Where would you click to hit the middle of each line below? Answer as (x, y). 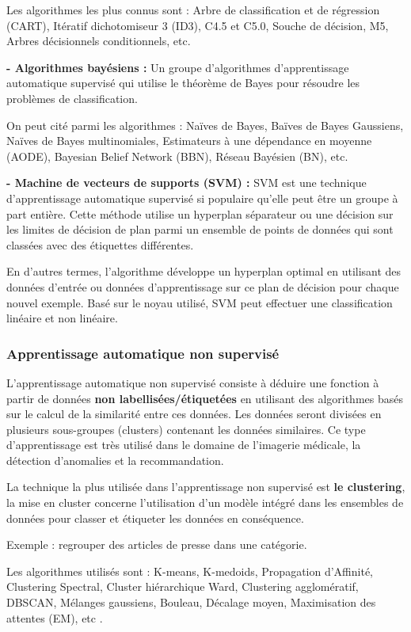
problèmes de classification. (72, 98)
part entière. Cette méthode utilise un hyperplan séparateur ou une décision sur (200, 213)
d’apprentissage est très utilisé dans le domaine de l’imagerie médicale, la (184, 445)
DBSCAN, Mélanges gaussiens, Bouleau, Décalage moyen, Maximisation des (191, 602)
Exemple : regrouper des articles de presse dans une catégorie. (157, 544)
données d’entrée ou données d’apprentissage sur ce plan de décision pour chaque (203, 286)
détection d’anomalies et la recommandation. (115, 460)
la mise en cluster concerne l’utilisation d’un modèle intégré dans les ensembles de (205, 503)
